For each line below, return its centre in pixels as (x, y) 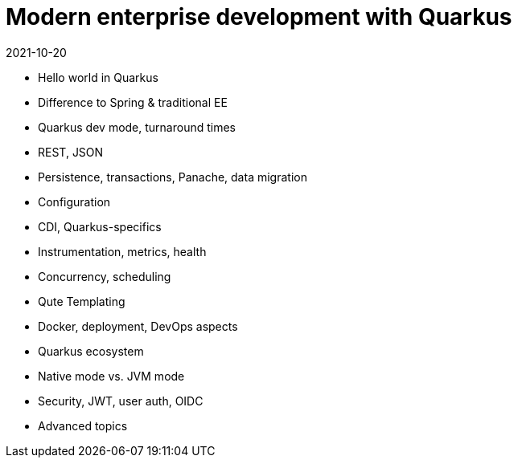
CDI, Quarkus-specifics (100, 226)
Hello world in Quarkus (98, 77)
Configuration (74, 201)
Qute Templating (82, 301)
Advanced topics (83, 425)
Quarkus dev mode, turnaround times (137, 127)
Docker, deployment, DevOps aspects (138, 326)
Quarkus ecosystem (91, 351)
